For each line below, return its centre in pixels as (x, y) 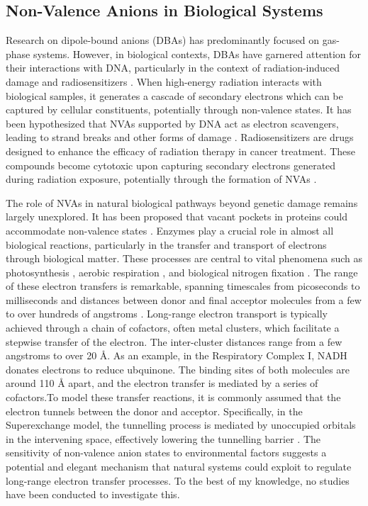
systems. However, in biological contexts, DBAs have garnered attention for (197, 54)
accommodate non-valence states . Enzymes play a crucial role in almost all (170, 230)
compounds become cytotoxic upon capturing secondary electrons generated (171, 165)
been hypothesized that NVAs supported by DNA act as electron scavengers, (172, 123)
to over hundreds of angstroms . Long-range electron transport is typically (167, 314)
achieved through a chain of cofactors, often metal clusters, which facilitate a (173, 328)
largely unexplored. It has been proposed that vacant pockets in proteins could (177, 217)
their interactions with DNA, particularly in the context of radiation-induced (173, 68)
